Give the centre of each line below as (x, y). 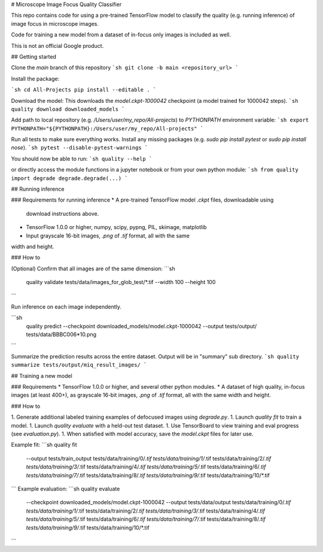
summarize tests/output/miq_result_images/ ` (79, 365)
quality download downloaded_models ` (68, 109)
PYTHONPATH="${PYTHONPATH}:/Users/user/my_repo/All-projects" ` (107, 128)
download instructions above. (63, 214)
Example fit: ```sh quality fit (44, 445)
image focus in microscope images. (55, 23)
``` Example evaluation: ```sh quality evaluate (65, 489)
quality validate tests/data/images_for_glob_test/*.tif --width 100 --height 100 (121, 282)
